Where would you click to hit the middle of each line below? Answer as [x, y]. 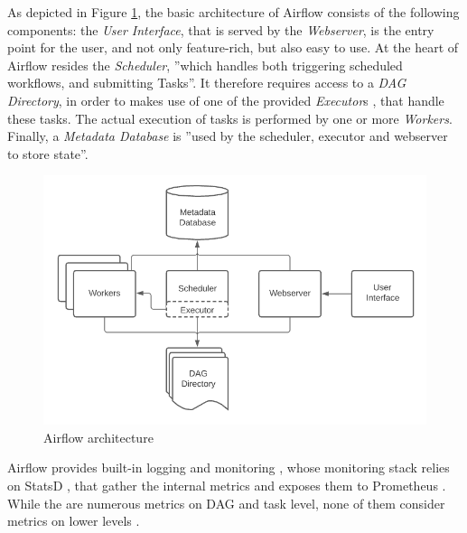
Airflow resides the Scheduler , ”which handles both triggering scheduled [205, 65]
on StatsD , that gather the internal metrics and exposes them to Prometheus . [227, 485]
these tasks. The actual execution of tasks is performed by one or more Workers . [230, 118]
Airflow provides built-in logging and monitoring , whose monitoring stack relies [229, 468]
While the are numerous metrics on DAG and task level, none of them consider [226, 503]
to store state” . [48, 153]
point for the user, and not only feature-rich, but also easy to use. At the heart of [233, 47]
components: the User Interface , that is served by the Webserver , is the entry [221, 29]
